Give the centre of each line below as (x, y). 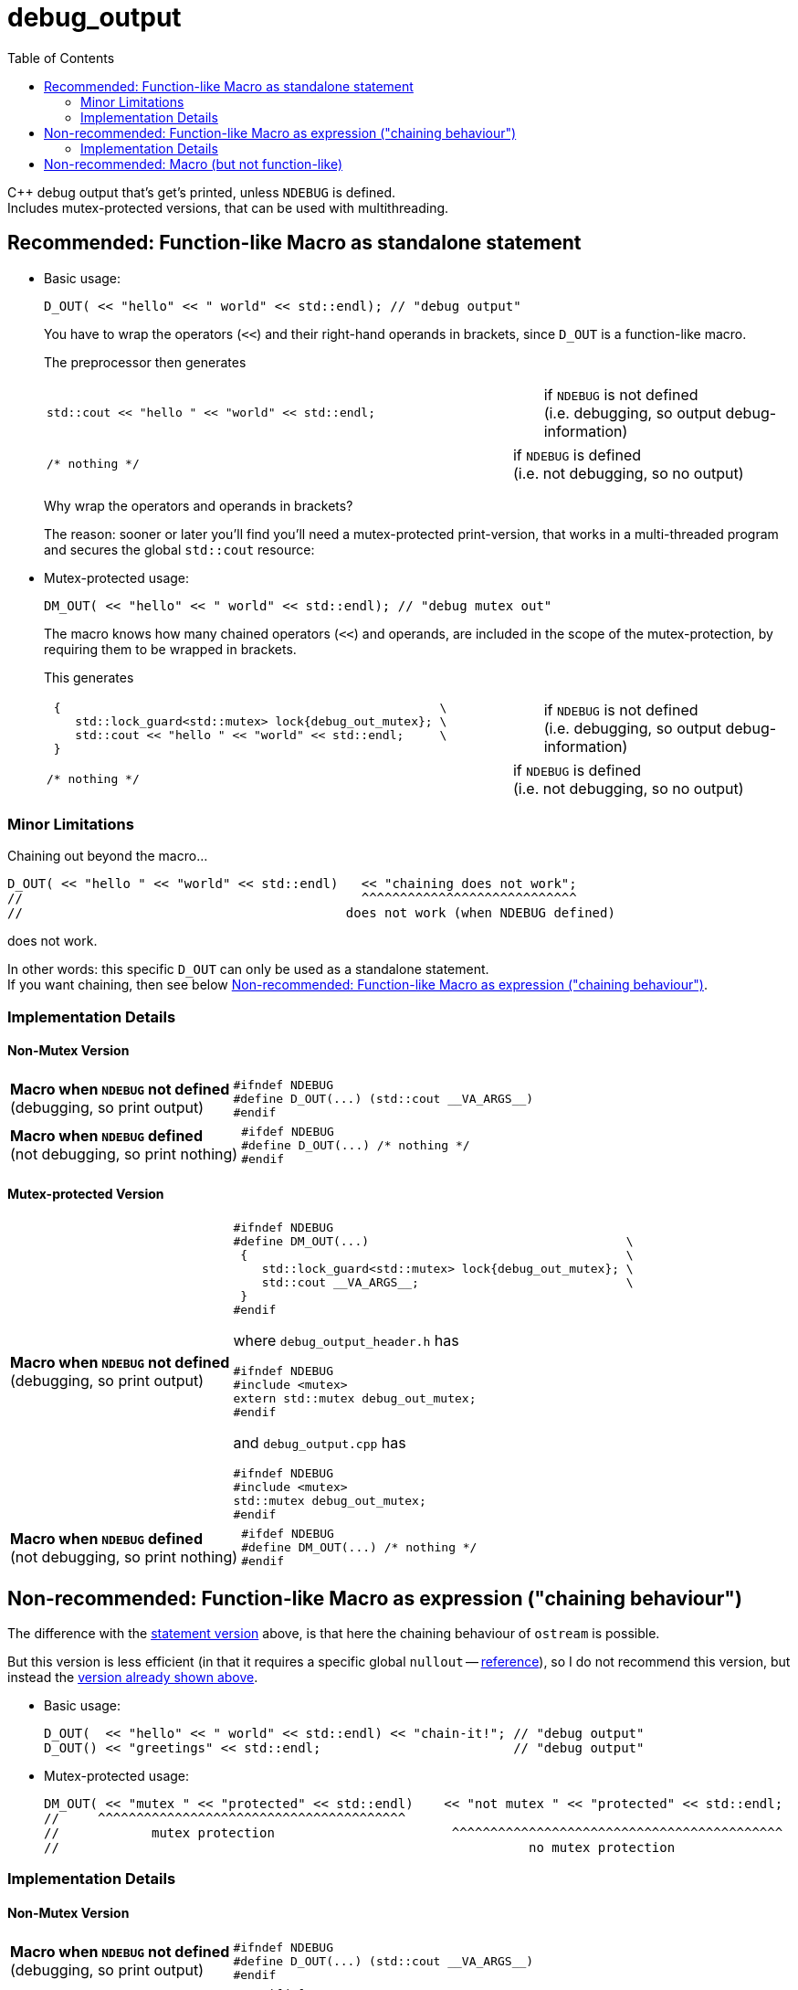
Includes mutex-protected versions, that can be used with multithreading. (228, 207)
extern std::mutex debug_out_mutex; (355, 1399)
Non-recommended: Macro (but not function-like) (194, 164)
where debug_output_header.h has (346, 1341)
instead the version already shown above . (133, 1677)
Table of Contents (61, 58)
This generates (89, 677)
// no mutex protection (360, 1847)
